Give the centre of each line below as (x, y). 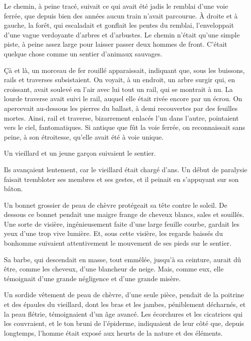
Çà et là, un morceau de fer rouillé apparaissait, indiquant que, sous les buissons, (125, 70)
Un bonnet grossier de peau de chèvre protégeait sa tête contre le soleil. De (116, 205)
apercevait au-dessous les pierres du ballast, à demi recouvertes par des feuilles (121, 108)
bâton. (13, 188)
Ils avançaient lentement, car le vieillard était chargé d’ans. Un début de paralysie (126, 169)
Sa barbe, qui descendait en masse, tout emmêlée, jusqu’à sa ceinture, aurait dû (123, 259)
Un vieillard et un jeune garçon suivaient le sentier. (80, 153)
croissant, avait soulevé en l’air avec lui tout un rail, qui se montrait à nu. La (118, 89)
